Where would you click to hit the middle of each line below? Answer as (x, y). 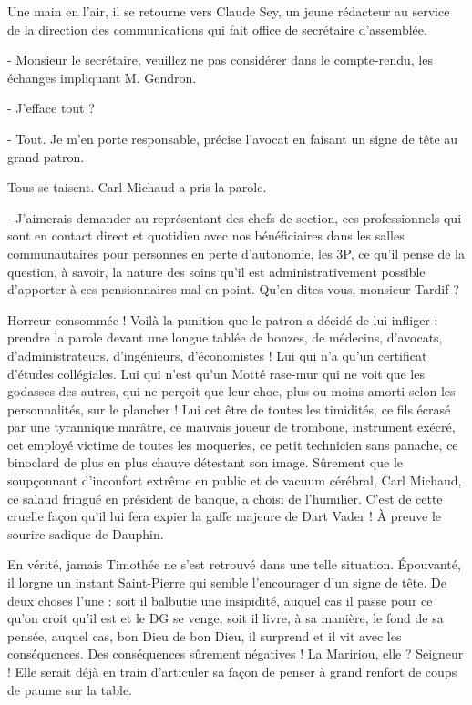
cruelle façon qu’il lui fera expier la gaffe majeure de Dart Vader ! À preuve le (225, 516)
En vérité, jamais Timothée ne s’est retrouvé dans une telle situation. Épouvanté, (234, 564)
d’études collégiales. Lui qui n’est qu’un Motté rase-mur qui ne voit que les (216, 373)
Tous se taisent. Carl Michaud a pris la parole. (137, 187)
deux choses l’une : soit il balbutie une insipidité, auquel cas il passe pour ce (220, 600)
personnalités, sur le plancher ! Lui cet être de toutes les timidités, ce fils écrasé (229, 409)
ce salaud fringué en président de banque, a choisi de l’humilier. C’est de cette (225, 498)
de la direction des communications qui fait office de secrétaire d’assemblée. (217, 29)
